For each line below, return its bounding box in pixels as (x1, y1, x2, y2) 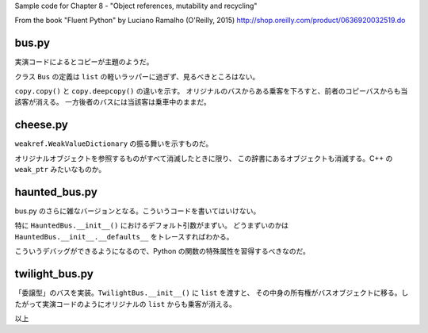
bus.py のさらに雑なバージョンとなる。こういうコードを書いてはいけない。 (14, 206, 261, 216)
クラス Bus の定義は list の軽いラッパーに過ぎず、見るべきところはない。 (14, 71, 260, 81)
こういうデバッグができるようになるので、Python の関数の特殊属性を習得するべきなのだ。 (14, 247, 311, 256)
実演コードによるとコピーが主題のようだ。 (14, 57, 154, 67)
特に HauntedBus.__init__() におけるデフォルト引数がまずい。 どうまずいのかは (14, 220, 289, 230)
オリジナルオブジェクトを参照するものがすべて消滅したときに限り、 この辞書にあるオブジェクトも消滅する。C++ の (14, 153, 393, 163)
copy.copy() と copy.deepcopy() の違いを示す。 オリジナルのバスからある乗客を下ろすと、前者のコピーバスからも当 (14, 86, 408, 96)
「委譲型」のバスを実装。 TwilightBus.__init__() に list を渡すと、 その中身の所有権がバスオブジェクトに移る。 (14, 288, 402, 297)
